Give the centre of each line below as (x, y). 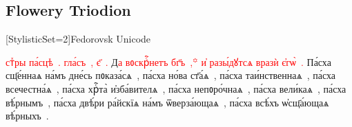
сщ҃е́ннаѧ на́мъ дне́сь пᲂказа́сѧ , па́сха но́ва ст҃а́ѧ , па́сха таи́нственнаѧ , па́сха (171, 75)
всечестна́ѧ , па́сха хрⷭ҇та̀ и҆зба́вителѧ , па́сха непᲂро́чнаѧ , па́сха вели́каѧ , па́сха (176, 88)
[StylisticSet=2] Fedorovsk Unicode (78, 39)
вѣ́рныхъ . (27, 116)
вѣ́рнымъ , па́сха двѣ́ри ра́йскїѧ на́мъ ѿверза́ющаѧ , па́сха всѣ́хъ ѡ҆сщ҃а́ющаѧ (167, 102)
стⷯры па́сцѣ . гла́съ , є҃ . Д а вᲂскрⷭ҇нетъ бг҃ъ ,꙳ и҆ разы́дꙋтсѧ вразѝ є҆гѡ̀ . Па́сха (168, 61)
